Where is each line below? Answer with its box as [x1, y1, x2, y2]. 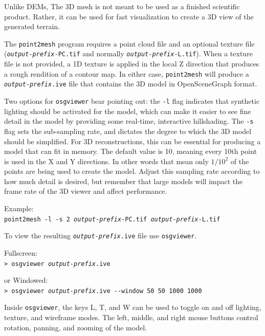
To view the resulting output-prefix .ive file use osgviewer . [4, 230, 197, 241]
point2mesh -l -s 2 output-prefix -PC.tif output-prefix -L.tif [4, 215, 220, 223]
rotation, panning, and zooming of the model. [4, 322, 147, 332]
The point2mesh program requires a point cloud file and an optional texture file [4, 38, 255, 49]
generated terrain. [4, 21, 60, 32]
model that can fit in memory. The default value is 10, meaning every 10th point [4, 146, 257, 156]
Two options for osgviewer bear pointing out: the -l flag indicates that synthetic [4, 96, 260, 106]
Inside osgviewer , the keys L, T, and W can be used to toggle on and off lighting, [4, 302, 261, 312]
